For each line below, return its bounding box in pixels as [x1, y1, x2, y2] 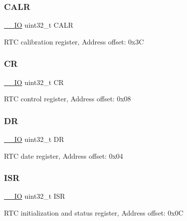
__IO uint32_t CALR [4, 20, 74, 30]
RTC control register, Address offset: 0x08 [4, 93, 131, 104]
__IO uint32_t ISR [4, 191, 65, 201]
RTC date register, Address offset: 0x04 [4, 150, 123, 161]
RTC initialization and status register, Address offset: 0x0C [4, 208, 184, 218]
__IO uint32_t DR [4, 134, 64, 144]
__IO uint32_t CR [4, 77, 64, 87]
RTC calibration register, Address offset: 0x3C [4, 36, 144, 46]
